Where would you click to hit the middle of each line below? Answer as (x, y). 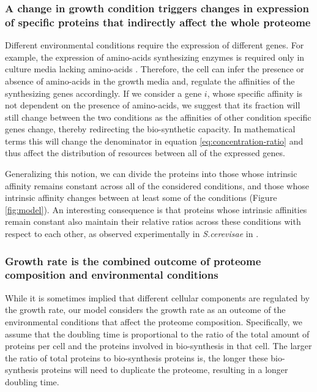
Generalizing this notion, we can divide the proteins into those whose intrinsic (151, 174)
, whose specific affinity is (255, 93)
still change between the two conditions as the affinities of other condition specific (158, 117)
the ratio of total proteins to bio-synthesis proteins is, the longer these (136, 357)
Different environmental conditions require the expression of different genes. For (155, 45)
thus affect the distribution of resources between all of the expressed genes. (145, 153)
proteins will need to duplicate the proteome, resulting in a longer (165, 370)
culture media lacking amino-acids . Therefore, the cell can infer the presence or (155, 69)
